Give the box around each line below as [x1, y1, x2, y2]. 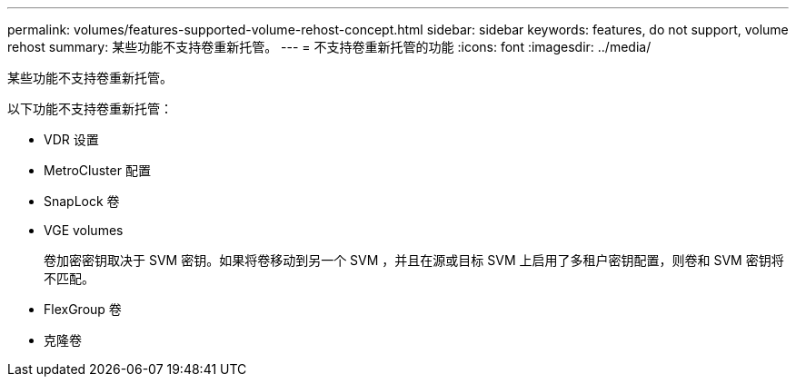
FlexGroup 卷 [44, 301, 122, 317]
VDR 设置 [44, 132, 99, 147]
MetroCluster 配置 [44, 162, 151, 178]
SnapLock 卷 [44, 193, 120, 209]
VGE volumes [44, 222, 124, 238]
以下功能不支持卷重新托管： [7, 101, 173, 116]
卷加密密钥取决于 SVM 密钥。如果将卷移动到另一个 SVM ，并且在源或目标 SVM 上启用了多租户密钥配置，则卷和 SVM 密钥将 [44, 252, 784, 268]
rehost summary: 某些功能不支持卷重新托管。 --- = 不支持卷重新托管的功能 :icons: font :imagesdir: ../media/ [7, 39, 652, 54]
